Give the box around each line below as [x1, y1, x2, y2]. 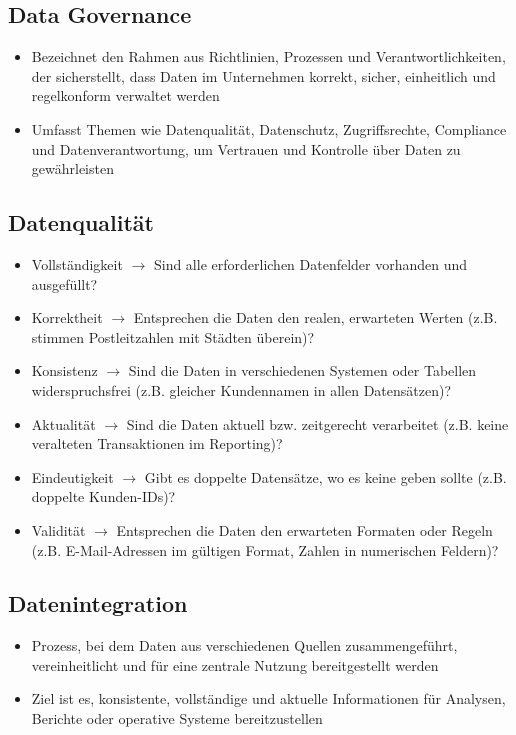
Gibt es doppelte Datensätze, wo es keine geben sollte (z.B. [144, 466, 507, 487]
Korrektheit [31, 307, 103, 328]
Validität [31, 519, 86, 540]
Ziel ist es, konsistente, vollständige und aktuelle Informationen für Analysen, [31, 688, 506, 709]
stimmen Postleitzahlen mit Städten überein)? [31, 326, 315, 347]
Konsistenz [31, 360, 98, 381]
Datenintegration [8, 588, 188, 619]
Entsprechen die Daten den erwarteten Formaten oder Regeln [116, 519, 493, 540]
